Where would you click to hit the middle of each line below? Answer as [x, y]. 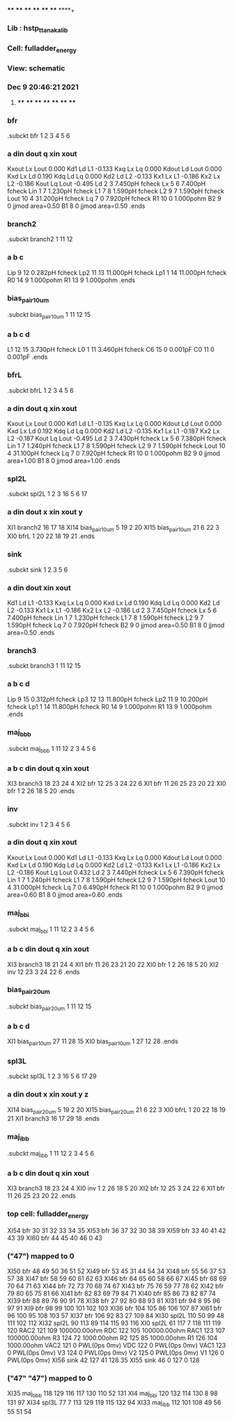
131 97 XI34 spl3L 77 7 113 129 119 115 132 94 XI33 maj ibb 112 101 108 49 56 [114, 1403]
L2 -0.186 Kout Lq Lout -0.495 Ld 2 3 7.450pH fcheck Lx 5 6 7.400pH [107, 184]
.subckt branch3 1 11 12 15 [44, 666]
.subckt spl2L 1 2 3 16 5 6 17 [47, 494]
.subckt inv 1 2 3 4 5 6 [39, 824]
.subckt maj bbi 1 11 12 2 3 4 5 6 [51, 930]
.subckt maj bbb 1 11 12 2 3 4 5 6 [52, 750]
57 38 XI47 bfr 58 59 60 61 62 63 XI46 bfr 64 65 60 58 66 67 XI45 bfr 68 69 [117, 1278]
